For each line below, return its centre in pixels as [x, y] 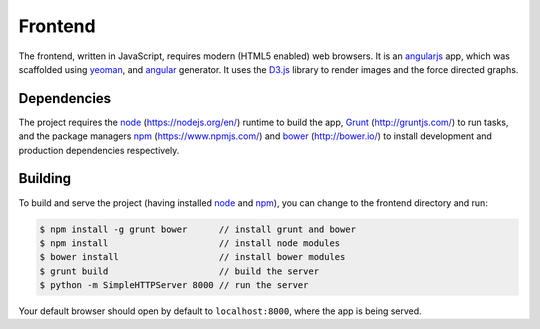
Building [45, 178]
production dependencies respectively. [99, 150]
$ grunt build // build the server [179, 271]
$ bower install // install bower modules [192, 257]
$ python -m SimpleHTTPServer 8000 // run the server [174, 285]
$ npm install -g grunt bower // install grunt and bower [198, 229]
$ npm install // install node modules [190, 243]
